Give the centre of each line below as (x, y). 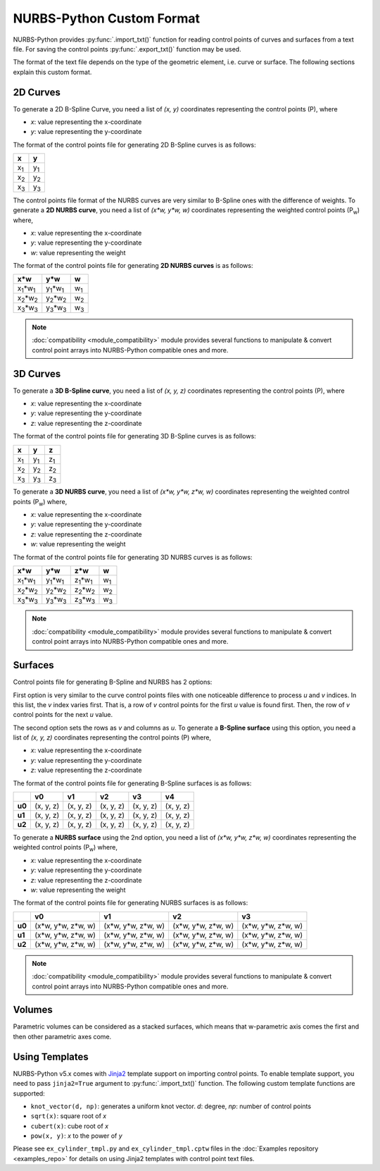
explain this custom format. (52, 72)
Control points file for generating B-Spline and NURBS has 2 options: (113, 682)
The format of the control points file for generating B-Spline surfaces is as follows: (132, 783)
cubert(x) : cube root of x (70, 1126)
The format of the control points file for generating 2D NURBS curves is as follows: (133, 266)
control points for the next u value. (63, 715)
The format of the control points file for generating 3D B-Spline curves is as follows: (134, 436)
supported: (29, 1093)
